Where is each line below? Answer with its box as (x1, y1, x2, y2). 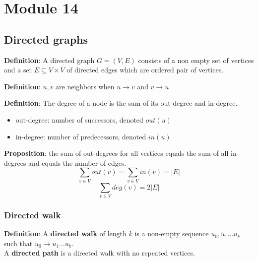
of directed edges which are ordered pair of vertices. (66, 65, 224, 75)
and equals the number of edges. (28, 157, 127, 168)
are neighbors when (56, 81, 115, 91)
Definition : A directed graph (4, 55, 95, 65)
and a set (4, 65, 32, 75)
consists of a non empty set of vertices (138, 55, 254, 65)
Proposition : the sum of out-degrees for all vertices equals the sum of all (4, 148, 229, 158)
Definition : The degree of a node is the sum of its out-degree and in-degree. (4, 98, 238, 108)
